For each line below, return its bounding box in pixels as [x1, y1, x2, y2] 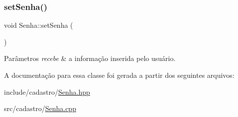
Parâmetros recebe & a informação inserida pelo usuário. [4, 53, 176, 63]
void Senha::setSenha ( [4, 20, 73, 30]
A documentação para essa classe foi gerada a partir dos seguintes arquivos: [4, 70, 235, 80]
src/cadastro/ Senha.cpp [4, 103, 76, 114]
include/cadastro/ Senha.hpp [4, 86, 90, 97]
